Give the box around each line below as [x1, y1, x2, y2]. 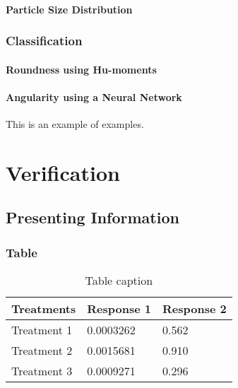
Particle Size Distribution [6, 1, 133, 16]
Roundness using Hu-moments [6, 61, 157, 76]
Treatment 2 [11, 341, 73, 358]
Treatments [11, 300, 76, 317]
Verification [6, 158, 120, 187]
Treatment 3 [11, 362, 73, 379]
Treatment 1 [11, 321, 73, 338]
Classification [6, 32, 83, 49]
